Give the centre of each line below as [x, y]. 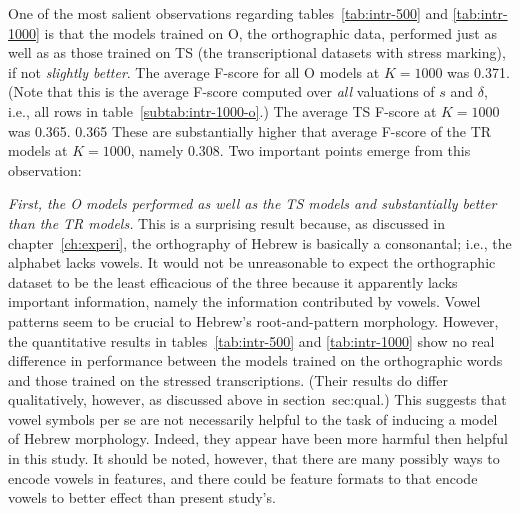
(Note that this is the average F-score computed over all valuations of [221, 91]
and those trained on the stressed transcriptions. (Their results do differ [228, 379]
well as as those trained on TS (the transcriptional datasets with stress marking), [257, 52]
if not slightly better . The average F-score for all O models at [194, 71]
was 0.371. [478, 71]
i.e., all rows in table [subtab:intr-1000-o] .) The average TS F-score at [222, 110]
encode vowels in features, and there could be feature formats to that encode [243, 477]
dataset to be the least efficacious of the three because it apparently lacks [233, 281]
